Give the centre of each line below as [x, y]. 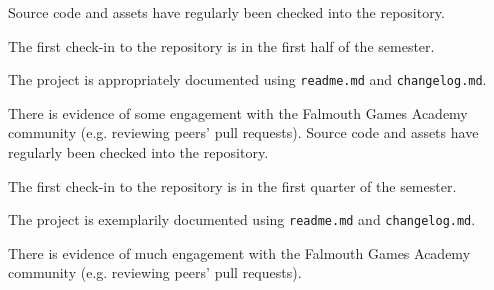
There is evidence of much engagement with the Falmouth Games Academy [239, 252]
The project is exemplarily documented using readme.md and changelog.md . [242, 219]
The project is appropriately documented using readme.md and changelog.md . [247, 79]
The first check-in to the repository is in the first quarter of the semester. [232, 185]
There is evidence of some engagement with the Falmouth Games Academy [238, 112]
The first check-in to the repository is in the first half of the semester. [221, 45]
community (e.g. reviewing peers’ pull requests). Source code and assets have [243, 132]
